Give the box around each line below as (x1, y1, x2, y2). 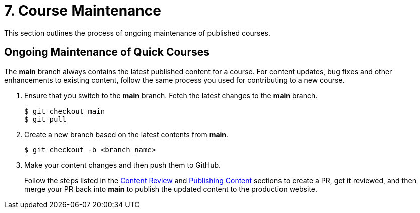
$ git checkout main (24, 106, 105, 115)
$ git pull (24, 115, 67, 123)
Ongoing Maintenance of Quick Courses (4, 46, 209, 59)
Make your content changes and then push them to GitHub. (24, 160, 221, 169)
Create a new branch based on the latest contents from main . (24, 130, 229, 139)
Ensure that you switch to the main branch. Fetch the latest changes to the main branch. (24, 91, 318, 100)
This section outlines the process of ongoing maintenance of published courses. (4, 28, 271, 37)
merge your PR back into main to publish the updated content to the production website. (24, 184, 318, 193)
